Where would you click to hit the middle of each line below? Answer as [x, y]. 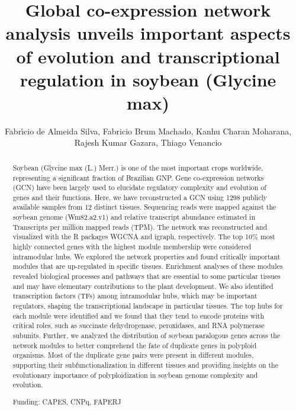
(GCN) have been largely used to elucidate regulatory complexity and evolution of [139, 187]
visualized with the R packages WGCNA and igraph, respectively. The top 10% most [144, 237]
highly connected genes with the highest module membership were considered [132, 247]
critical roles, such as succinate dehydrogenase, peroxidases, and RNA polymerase [139, 325]
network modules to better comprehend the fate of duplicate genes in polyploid [135, 345]
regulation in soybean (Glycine [148, 79]
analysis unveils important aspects [148, 33]
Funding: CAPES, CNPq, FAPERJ [67, 401]
